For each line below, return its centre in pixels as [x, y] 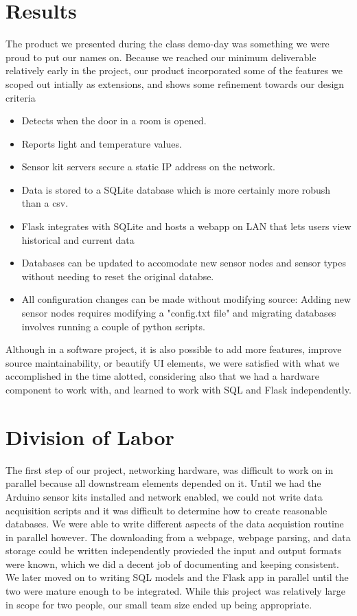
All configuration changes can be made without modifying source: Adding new [186, 299]
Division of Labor [90, 436]
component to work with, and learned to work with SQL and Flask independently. [178, 389]
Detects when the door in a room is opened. [114, 121]
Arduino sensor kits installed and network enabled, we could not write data [164, 496]
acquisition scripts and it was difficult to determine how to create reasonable [166, 510]
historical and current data [78, 239]
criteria [21, 97]
